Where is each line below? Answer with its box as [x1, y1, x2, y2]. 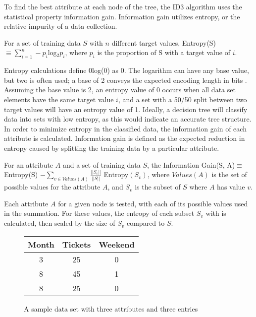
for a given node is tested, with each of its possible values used [58, 198, 248, 208]
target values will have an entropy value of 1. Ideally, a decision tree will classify [4, 104, 248, 114]
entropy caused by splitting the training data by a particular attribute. [4, 142, 219, 153]
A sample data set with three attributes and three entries [24, 303, 198, 314]
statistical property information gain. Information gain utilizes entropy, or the [4, 11, 240, 21]
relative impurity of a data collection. [4, 21, 117, 31]
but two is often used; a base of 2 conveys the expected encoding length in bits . [4, 74, 247, 85]
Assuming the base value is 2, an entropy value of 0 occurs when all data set [4, 84, 236, 95]
